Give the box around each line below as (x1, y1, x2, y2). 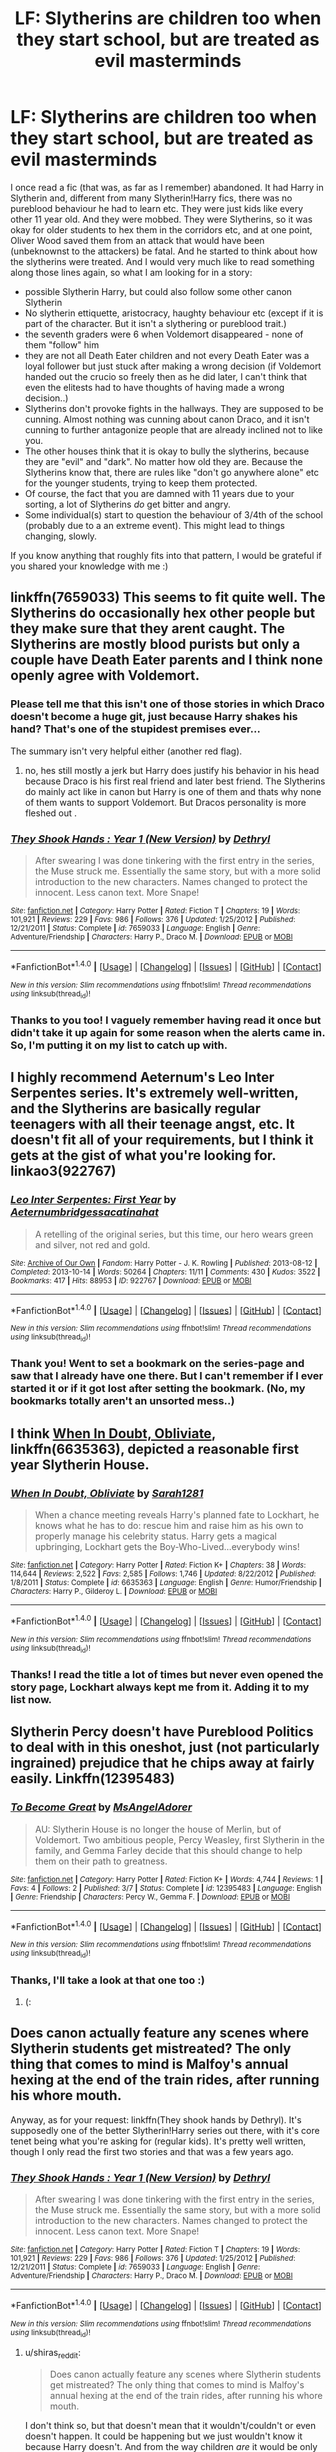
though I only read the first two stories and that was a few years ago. (10, 2145, 294, 2157)
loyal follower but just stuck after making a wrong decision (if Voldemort (24, 360, 322, 372)
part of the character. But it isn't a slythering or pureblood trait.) (24, 317, 287, 329)
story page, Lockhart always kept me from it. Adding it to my (10, 1680, 310, 1694)
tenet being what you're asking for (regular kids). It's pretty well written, (10, 2135, 307, 2147)
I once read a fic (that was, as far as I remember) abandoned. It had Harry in (10, 181, 325, 193)
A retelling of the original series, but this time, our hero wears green (34, 1228, 314, 1240)
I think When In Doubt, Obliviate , (10, 1425, 217, 1442)
